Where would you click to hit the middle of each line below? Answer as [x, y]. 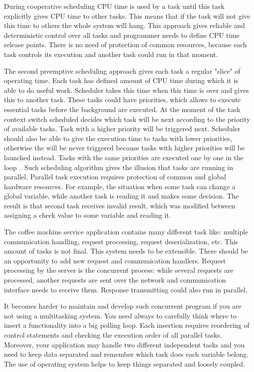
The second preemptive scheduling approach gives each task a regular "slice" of [122, 71]
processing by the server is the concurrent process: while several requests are [119, 270]
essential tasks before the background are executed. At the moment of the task [122, 109]
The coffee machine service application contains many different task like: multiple [126, 232]
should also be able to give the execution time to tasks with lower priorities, [118, 138]
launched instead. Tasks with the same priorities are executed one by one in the [124, 157]
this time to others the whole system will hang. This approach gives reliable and [125, 25]
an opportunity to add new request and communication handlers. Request [115, 260]
